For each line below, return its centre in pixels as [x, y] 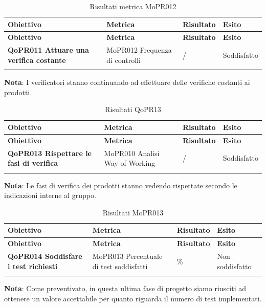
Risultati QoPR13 [133, 109]
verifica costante [37, 60]
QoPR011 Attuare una [48, 50]
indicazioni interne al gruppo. [50, 195]
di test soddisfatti [120, 266]
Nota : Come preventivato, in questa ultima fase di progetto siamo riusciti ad [125, 288]
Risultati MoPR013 [133, 212]
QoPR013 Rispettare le [50, 153]
